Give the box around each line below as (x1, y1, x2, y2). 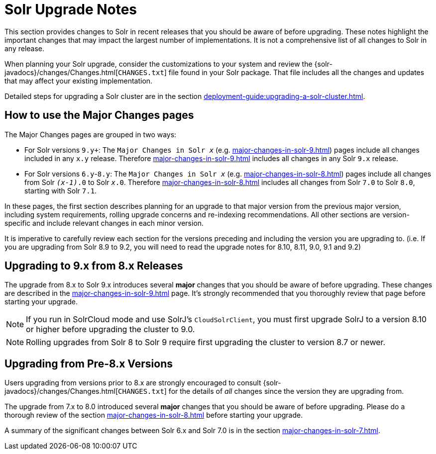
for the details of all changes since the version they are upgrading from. (168, 387, 404, 396)
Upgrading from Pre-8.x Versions (4, 357, 173, 370)
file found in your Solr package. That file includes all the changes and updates (168, 68, 425, 77)
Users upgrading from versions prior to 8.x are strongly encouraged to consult (4, 378, 261, 387)
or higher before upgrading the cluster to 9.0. (26, 324, 195, 335)
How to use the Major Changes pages (4, 109, 194, 122)
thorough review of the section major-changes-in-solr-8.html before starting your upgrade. (4, 411, 303, 420)
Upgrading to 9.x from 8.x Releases (4, 260, 183, 272)
